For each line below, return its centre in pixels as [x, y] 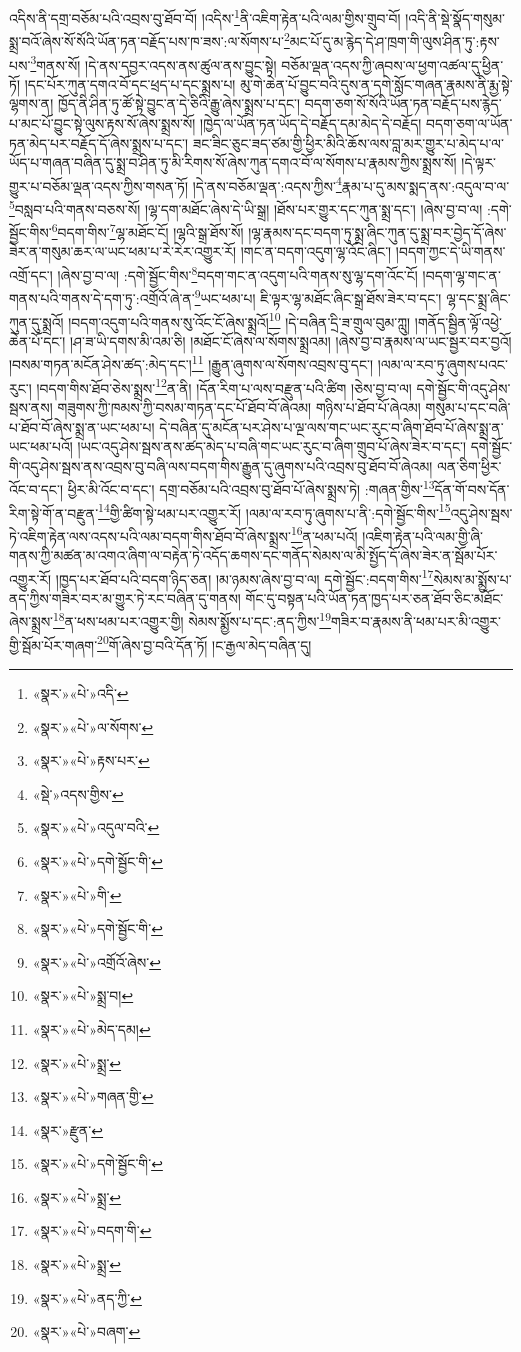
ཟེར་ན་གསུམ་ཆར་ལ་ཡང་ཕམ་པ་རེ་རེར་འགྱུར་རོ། [123, 251]
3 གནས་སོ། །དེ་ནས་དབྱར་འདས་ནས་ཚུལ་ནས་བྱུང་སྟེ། [153, 63]
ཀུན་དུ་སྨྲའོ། [36, 321]
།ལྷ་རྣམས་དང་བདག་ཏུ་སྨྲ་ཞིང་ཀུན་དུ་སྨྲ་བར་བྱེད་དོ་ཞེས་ [377, 231]
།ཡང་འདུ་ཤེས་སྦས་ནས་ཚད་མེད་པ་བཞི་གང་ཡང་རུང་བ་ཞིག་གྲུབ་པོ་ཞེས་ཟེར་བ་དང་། [272, 446]
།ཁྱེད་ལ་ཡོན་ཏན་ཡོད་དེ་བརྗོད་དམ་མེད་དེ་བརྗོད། [311, 122]
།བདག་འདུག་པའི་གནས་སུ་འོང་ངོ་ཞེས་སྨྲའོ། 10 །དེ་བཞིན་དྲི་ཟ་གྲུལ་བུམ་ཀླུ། [239, 320]
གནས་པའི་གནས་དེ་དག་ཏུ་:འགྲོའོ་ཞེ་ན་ [102, 297]
